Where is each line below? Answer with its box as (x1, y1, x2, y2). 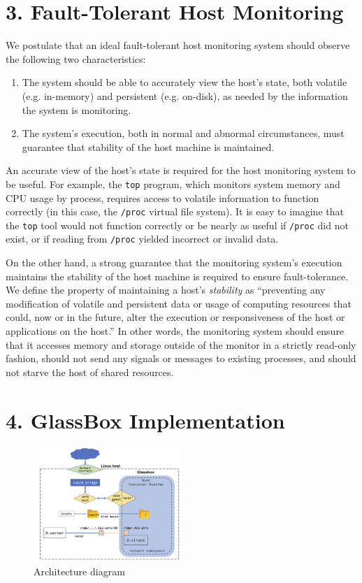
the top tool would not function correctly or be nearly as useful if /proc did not (6, 217, 349, 232)
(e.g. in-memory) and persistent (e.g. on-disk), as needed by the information (22, 88, 348, 103)
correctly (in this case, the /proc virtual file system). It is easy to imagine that (6, 204, 344, 219)
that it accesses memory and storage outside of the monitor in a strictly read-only (6, 337, 356, 352)
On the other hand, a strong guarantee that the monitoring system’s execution (6, 255, 342, 270)
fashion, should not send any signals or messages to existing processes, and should (6, 351, 356, 366)
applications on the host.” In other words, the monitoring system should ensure (6, 324, 345, 338)
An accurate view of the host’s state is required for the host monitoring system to (6, 163, 356, 178)
